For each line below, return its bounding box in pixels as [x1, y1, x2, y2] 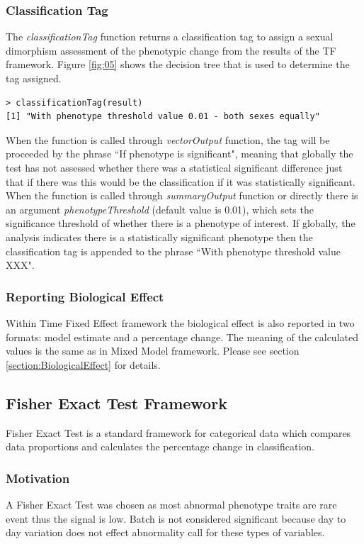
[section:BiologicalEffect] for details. [6, 357, 161, 372]
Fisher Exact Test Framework [6, 392, 227, 413]
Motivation [6, 469, 70, 487]
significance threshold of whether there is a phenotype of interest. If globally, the [6, 216, 356, 231]
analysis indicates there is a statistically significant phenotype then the [6, 229, 313, 244]
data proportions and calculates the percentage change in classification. [6, 439, 314, 454]
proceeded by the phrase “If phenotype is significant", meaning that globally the [6, 146, 353, 161]
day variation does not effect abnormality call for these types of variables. [6, 525, 325, 540]
